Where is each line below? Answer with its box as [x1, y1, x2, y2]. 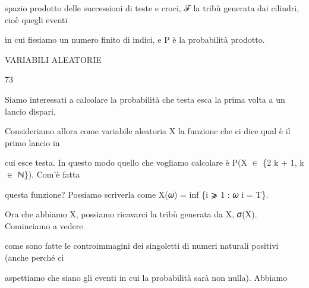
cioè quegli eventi [5, 13, 68, 26]
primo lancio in [5, 136, 60, 148]
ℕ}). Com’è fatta [17, 167, 80, 180]
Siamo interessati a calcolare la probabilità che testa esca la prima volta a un [5, 93, 285, 105]
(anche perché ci [5, 251, 64, 263]
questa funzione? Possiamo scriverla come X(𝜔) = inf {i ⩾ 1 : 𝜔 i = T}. [5, 188, 269, 200]
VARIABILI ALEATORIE [5, 53, 102, 65]
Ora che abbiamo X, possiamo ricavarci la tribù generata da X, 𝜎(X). [5, 208, 257, 220]
